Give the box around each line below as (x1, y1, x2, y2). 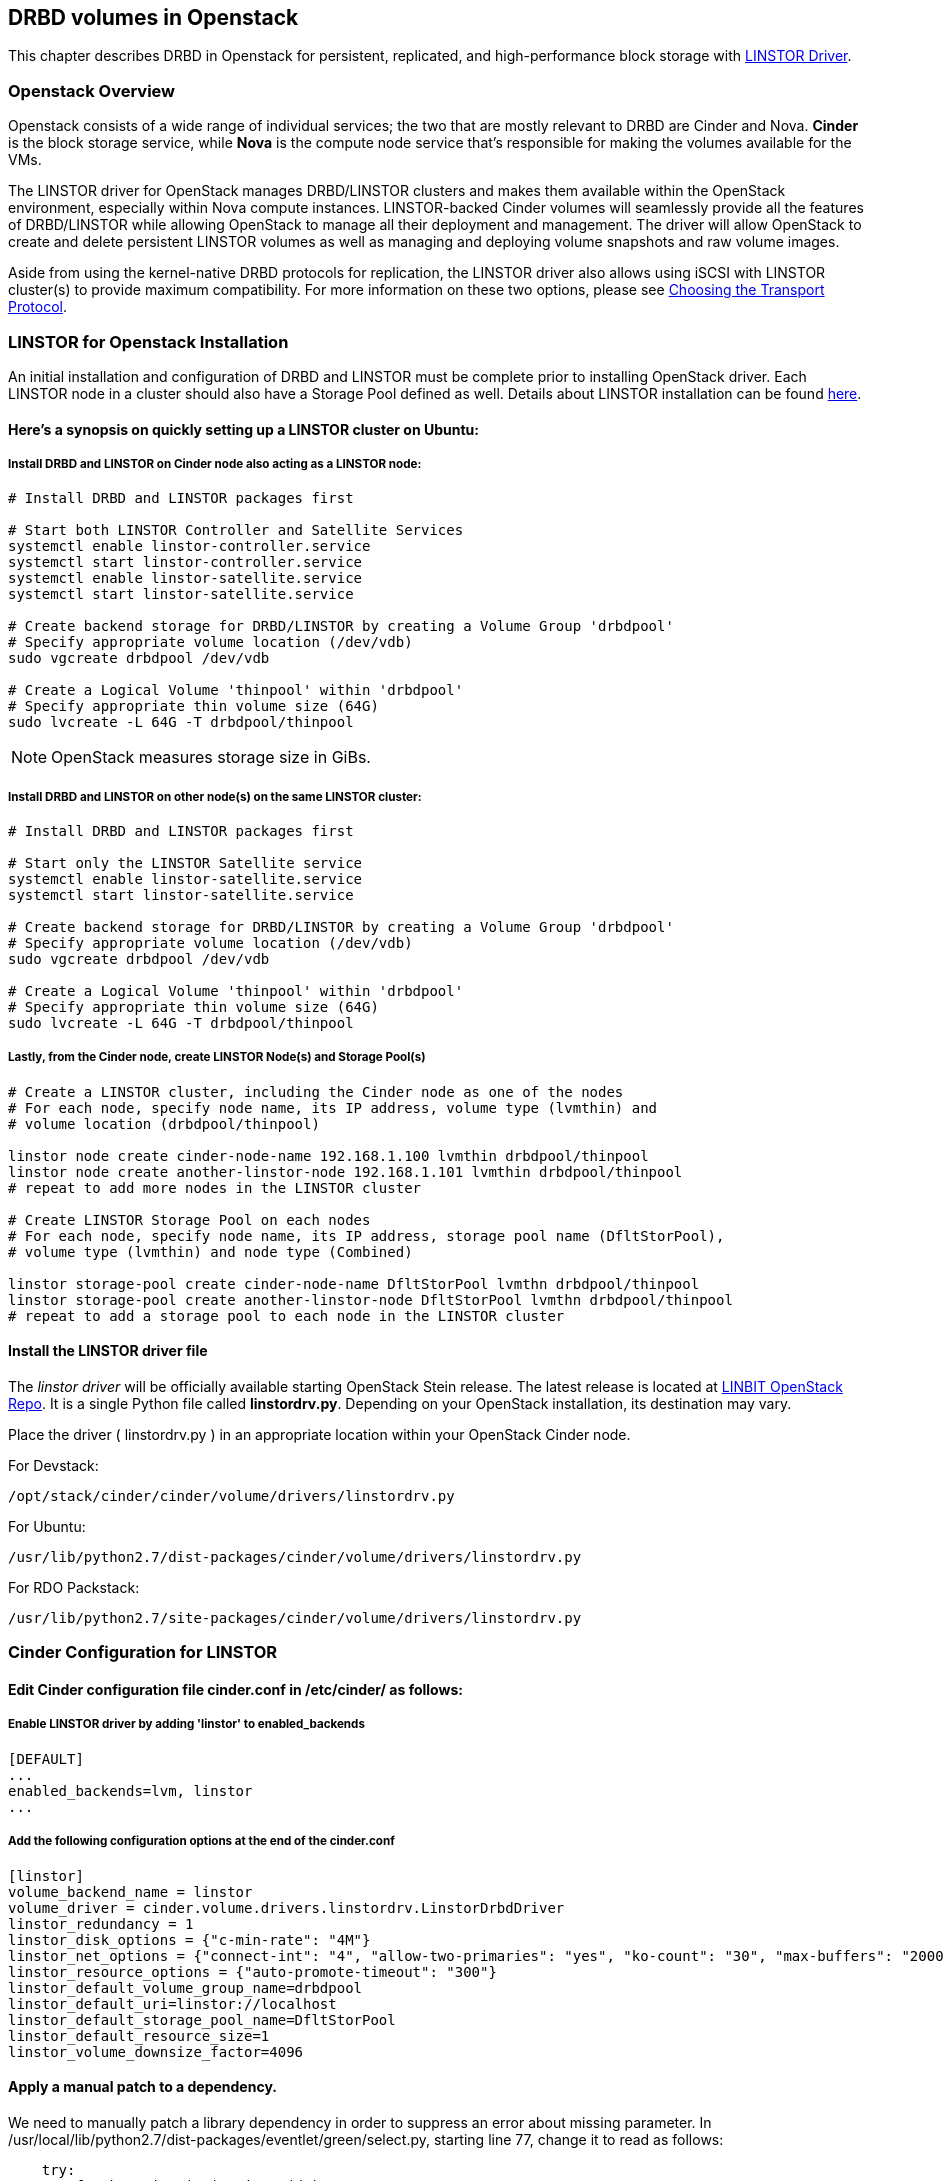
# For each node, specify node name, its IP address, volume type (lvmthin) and (8, 1099, 658, 1116)
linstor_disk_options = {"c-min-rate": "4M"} (8, 1931, 371, 1948)
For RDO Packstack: (8, 1579, 140, 1597)
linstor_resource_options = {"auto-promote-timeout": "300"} (8, 1963, 497, 1980)
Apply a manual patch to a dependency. (8, 2078, 277, 2096)
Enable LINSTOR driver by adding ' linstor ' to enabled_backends (8, 1717, 365, 1732)
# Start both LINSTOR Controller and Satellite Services (8, 522, 464, 539)
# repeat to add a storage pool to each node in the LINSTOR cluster (8, 1307, 565, 1324)
